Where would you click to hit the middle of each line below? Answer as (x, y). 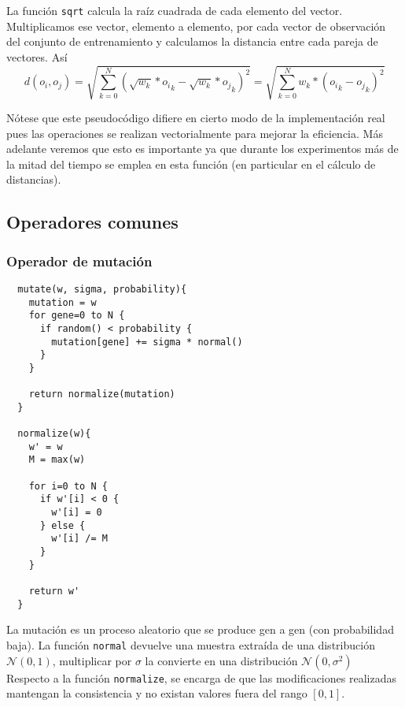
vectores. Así (37, 56)
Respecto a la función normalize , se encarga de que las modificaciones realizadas (201, 677)
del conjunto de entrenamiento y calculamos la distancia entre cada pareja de (192, 41)
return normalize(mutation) (102, 394)
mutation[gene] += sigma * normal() (147, 342)
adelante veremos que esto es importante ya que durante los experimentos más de (202, 149)
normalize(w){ (54, 434)
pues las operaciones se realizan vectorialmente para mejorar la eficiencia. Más (195, 133)
